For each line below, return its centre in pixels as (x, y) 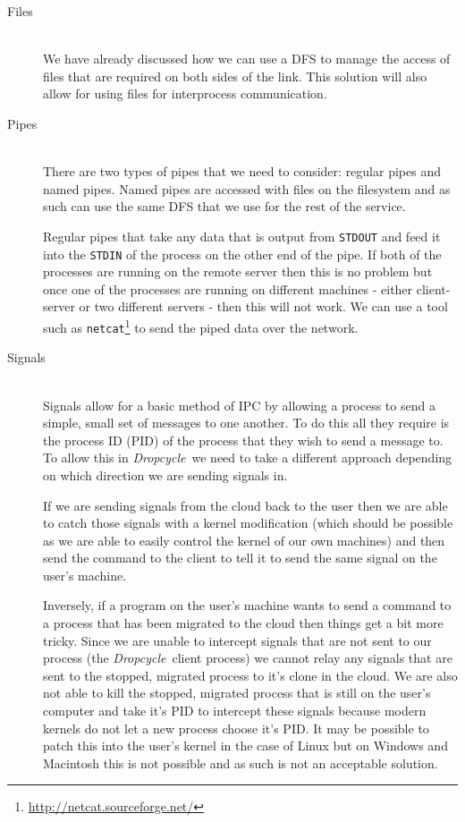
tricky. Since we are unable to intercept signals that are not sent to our (237, 640)
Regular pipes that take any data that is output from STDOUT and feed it (242, 236)
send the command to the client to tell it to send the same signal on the (240, 558)
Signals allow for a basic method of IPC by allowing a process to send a (239, 405)
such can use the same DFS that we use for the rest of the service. (224, 206)
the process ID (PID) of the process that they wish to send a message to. (243, 440)
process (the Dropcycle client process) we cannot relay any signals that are (248, 658)
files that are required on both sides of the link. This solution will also (235, 76)
